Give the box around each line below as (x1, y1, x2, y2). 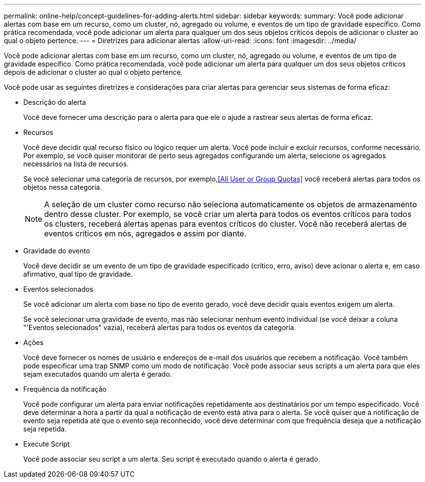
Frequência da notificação (23, 385, 107, 393)
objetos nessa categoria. (23, 183, 102, 191)
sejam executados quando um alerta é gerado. (23, 370, 172, 378)
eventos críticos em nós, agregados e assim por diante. (44, 229, 246, 238)
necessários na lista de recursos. (23, 160, 129, 168)
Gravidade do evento (23, 247, 90, 255)
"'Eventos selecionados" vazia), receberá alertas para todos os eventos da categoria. (23, 323, 296, 332)
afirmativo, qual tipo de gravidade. (23, 270, 133, 278)
